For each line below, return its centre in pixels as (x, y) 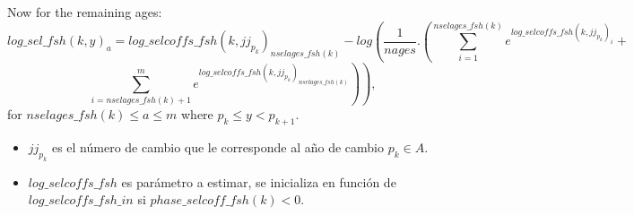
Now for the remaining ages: (85, 12)
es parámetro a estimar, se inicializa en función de (259, 181)
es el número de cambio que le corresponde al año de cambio (217, 147)
